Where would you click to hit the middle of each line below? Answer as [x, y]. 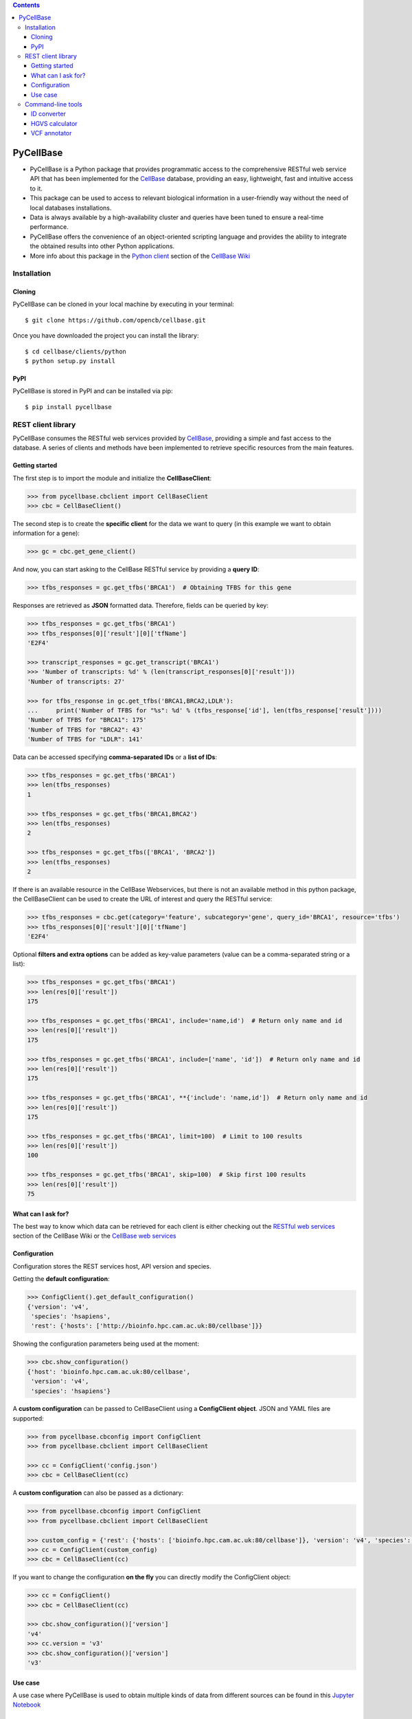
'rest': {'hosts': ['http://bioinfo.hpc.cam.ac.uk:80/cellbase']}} [147, 1326]
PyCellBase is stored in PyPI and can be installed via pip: [93, 391]
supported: [28, 1418]
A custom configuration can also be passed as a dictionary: [98, 1493]
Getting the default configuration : [61, 1279]
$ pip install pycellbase [69, 407]
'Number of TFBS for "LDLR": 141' [85, 740]
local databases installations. [71, 208]
